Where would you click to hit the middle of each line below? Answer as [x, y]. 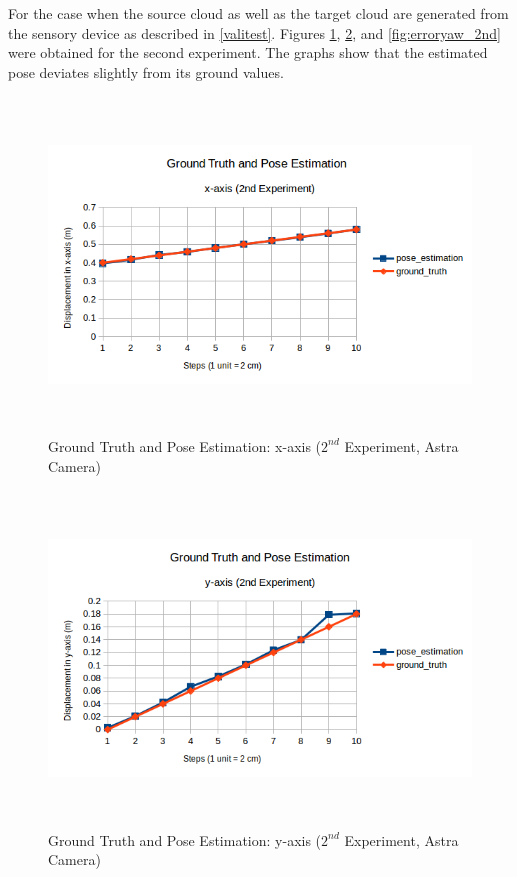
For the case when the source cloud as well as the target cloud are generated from [258, 13]
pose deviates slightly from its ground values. [146, 71]
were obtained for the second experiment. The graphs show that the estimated [248, 52]
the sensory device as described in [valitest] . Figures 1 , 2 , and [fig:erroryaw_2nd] [254, 32]
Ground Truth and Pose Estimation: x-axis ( [185, 445]
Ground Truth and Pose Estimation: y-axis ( [185, 839]
